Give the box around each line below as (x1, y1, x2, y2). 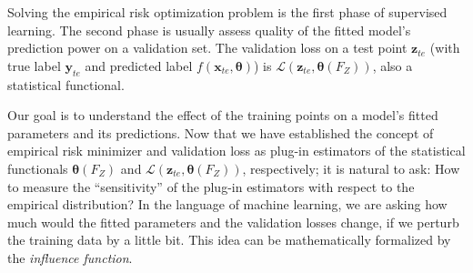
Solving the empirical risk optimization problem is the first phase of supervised (7, 3, 448, 21)
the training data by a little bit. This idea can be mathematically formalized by (7, 230, 451, 249)
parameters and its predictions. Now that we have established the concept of (7, 123, 434, 142)
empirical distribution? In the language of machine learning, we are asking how (7, 195, 448, 214)
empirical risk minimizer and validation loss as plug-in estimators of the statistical (7, 141, 466, 160)
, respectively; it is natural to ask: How (242, 158, 460, 177)
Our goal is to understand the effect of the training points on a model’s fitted (7, 106, 438, 125)
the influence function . (7, 248, 133, 267)
